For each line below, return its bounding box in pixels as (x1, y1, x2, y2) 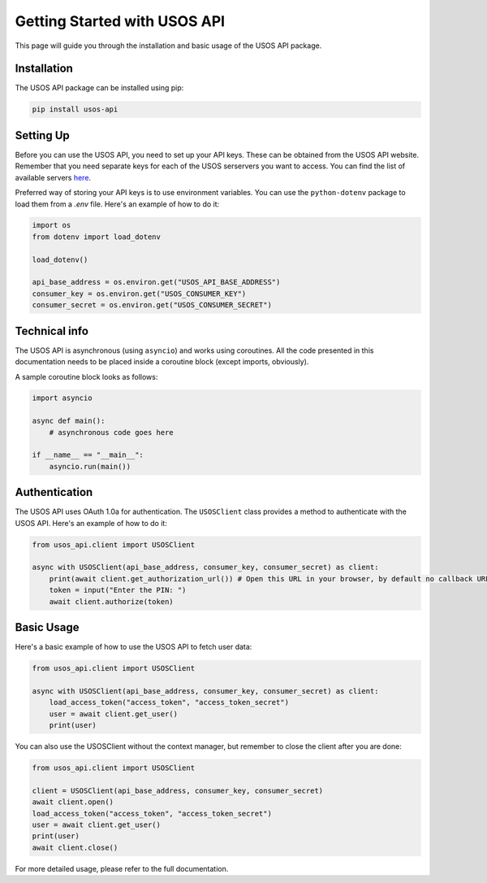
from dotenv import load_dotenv (32, 232, 162, 241)
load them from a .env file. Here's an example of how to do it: (15, 199, 220, 209)
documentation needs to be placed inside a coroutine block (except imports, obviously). (15, 357, 309, 367)
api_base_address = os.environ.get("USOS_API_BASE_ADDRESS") (32, 277, 281, 287)
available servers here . (15, 172, 92, 182)
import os (32, 220, 71, 230)
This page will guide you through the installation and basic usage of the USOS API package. (15, 41, 322, 50)
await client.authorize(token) (49, 597, 174, 606)
